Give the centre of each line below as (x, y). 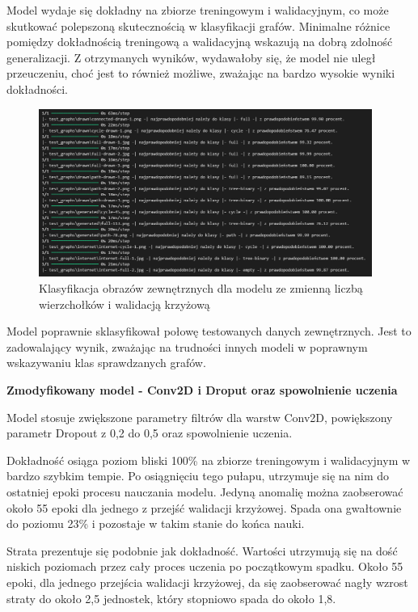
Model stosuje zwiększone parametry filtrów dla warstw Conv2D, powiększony (200, 417)
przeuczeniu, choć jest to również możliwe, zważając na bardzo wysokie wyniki (201, 73)
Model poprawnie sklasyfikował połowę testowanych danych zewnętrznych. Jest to (209, 331)
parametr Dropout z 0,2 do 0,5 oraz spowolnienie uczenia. (150, 433)
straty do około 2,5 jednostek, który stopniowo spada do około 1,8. (171, 598)
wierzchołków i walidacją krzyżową (125, 304)
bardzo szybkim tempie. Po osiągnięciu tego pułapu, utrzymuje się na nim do (198, 476)
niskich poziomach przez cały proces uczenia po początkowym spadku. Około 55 (205, 566)
